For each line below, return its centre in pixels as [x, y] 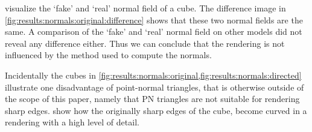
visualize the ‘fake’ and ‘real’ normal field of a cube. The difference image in [145, 8]
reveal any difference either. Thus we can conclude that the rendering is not [145, 43]
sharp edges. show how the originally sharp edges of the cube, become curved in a [156, 110]
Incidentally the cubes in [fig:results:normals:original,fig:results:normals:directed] [153, 75]
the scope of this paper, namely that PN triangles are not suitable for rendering [152, 99]
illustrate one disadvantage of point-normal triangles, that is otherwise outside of [154, 87]
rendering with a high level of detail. [72, 122]
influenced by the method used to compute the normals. [108, 55]
